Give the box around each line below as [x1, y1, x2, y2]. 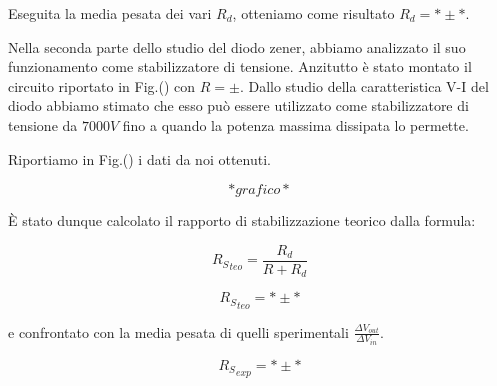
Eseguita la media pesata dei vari [8, 3, 212, 23]
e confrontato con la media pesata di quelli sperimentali [8, 321, 349, 342]
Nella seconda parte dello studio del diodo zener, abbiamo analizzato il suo [8, 36, 466, 57]
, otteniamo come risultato [232, 3, 395, 23]
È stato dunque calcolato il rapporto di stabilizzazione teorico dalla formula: [8, 210, 476, 231]
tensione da [8, 114, 78, 135]
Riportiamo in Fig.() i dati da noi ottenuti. [8, 148, 271, 169]
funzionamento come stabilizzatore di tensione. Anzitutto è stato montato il [8, 56, 472, 77]
